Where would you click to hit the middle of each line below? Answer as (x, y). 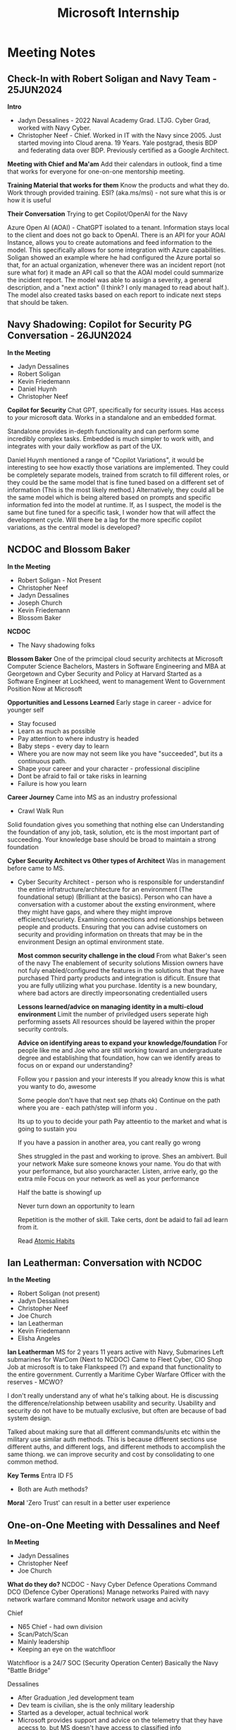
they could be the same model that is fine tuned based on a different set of (116, 482)
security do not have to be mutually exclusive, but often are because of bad (117, 1411)
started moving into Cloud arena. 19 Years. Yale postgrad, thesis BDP (117, 143)
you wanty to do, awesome (57, 1086)
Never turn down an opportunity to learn (76, 1206)
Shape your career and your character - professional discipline (108, 768)
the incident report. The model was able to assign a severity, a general (110, 280)
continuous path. (42, 761)
